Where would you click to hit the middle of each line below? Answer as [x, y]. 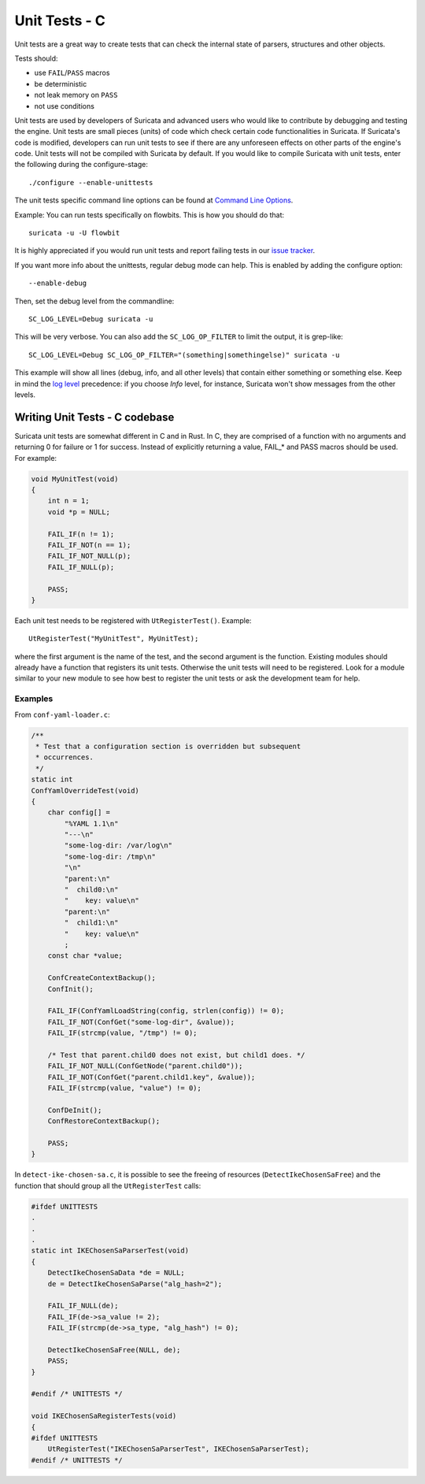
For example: [36, 458]
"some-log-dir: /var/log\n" [118, 846]
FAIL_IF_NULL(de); [83, 1306]
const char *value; [85, 956]
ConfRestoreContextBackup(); [104, 1121]
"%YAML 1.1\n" [91, 824]
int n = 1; [68, 501]
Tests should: [36, 58]
